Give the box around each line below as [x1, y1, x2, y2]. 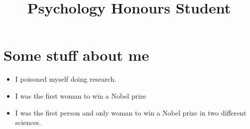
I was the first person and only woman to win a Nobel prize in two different [15, 107, 247, 118]
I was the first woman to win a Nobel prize [15, 90, 146, 101]
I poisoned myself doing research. [15, 74, 117, 84]
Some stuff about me [3, 45, 149, 65]
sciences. [15, 117, 41, 128]
